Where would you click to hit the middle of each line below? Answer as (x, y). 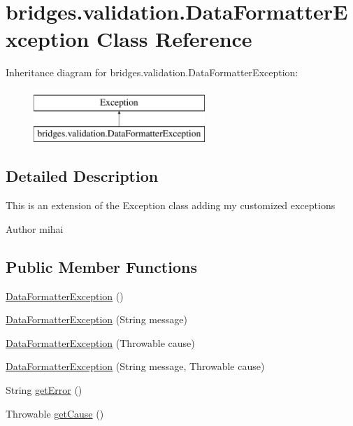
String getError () (44, 390)
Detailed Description (82, 176)
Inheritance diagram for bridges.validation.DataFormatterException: (152, 72)
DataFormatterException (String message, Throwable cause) (135, 366)
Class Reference (174, 39)
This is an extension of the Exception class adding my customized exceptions (171, 205)
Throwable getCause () (55, 413)
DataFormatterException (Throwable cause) (100, 342)
